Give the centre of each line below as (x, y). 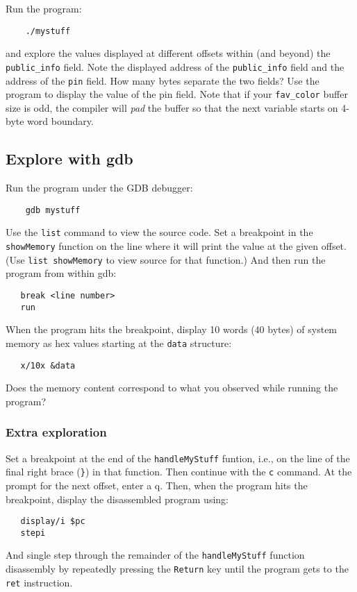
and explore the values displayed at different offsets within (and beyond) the (168, 53)
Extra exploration (56, 432)
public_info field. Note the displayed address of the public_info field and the (175, 66)
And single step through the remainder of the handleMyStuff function (155, 555)
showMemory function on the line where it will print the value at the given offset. (176, 246)
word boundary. (60, 121)
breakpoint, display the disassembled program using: (117, 499)
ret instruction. (39, 582)
